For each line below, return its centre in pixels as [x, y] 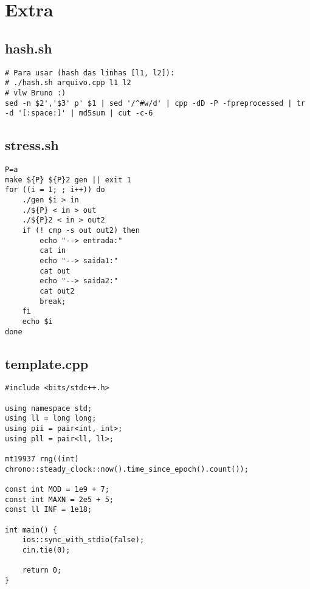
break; [53, 301]
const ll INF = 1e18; [49, 510]
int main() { [31, 530]
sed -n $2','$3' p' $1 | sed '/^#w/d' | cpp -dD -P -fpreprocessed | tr [155, 103]
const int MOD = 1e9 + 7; [57, 489]
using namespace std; [49, 408]
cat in [53, 251]
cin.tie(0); [46, 550]
